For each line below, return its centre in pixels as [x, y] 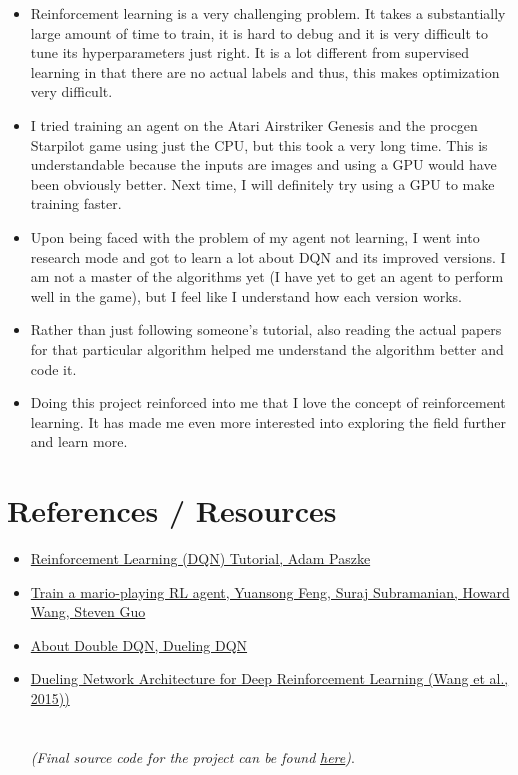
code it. [53, 368]
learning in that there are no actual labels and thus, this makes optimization [265, 71]
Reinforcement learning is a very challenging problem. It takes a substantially [268, 13]
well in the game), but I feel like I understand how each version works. [246, 295]
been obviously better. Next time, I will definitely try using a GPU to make [262, 183]
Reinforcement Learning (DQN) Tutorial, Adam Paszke [200, 558]
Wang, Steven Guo [88, 611]
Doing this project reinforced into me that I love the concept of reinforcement [268, 402]
